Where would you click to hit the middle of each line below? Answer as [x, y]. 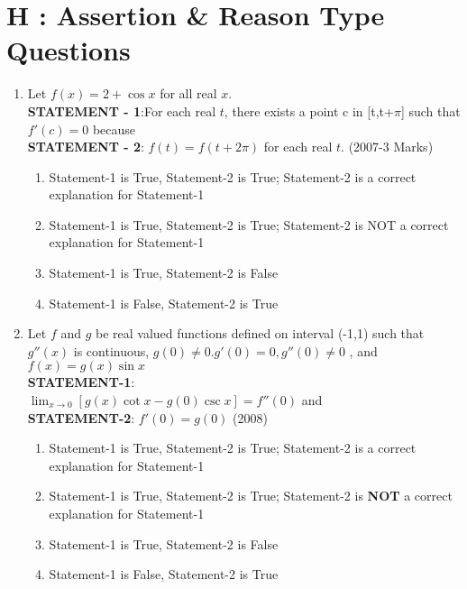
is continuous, [111, 350]
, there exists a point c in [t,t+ [309, 110]
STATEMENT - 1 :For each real [122, 110]
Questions [69, 50]
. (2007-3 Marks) [387, 147]
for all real [188, 93]
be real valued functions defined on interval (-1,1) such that [260, 333]
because [114, 129]
